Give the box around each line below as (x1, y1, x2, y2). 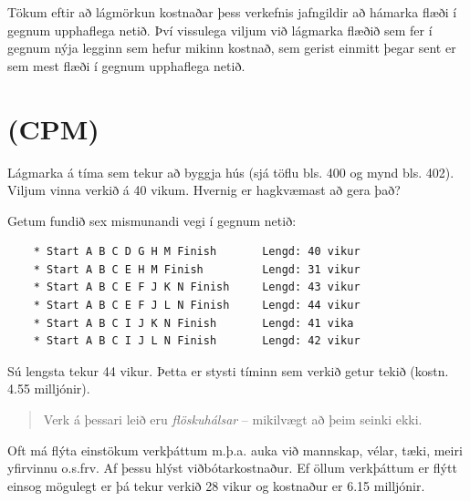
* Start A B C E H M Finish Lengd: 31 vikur (33, 262, 360, 276)
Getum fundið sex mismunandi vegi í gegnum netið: (7, 210, 297, 230)
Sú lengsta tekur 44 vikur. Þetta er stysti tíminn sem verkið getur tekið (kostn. (7, 361, 449, 380)
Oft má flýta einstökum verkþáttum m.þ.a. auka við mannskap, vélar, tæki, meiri (7, 440, 463, 459)
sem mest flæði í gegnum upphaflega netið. (7, 56, 245, 75)
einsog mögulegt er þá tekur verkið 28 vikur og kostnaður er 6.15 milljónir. (7, 475, 425, 495)
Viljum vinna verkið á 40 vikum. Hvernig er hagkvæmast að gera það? (7, 180, 401, 199)
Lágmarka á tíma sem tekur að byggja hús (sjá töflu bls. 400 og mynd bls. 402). (7, 162, 454, 181)
